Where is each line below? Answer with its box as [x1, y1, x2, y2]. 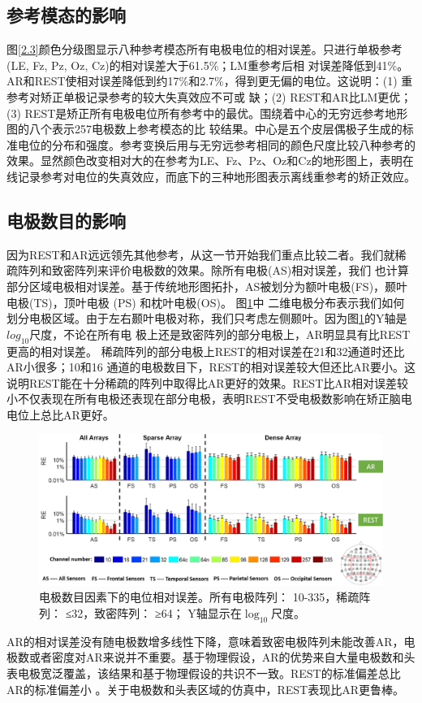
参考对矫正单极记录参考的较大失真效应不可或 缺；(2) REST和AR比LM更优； [6, 88, 412, 105]
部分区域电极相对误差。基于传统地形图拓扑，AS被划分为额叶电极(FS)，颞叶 [6, 277, 408, 294]
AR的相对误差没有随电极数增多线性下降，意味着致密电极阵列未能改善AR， [6, 632, 404, 649]
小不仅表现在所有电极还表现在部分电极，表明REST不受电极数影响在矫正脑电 [6, 390, 412, 407]
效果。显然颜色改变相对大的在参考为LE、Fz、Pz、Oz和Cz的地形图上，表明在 [6, 152, 414, 169]
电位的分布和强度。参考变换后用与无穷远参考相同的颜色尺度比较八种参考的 [17, 136, 416, 153]
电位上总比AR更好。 [6, 406, 114, 423]
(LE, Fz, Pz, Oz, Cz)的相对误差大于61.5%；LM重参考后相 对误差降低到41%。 [6, 56, 409, 73]
